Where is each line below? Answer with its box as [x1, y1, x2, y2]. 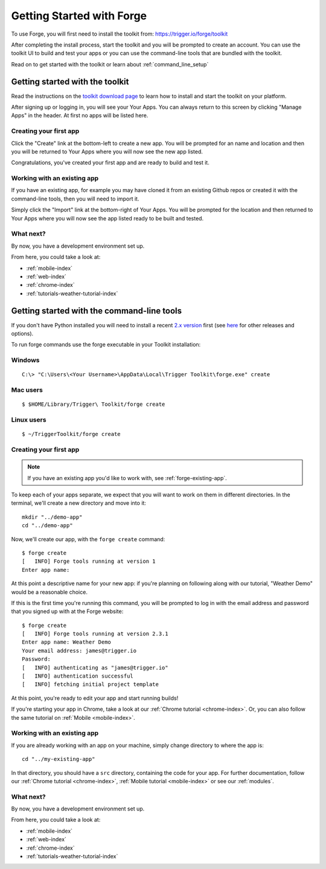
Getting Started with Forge [11, 9, 147, 22]
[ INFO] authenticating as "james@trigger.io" [22, 664, 168, 671]
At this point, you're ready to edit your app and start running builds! [11, 694, 179, 702]
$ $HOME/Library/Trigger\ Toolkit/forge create [22, 401, 165, 408]
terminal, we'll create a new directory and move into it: [11, 499, 146, 507]
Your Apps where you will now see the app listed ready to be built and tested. [11, 214, 204, 222]
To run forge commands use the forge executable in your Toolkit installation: [11, 341, 201, 348]
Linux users [11, 415, 46, 424]
